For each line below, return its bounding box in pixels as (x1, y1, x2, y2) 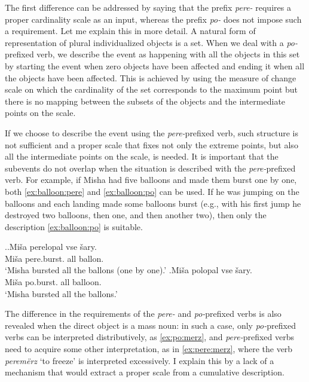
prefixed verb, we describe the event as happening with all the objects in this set (5, 48, 300, 60)
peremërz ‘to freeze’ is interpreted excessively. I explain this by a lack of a (5, 354, 274, 366)
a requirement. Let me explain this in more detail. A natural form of (5, 25, 256, 37)
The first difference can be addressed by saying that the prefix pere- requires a (5, 1, 291, 13)
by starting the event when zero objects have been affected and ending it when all (5, 59, 305, 72)
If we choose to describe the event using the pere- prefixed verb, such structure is (5, 126, 298, 139)
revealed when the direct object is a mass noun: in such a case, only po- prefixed (5, 319, 296, 331)
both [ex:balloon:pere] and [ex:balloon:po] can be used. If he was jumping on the (5, 185, 299, 197)
